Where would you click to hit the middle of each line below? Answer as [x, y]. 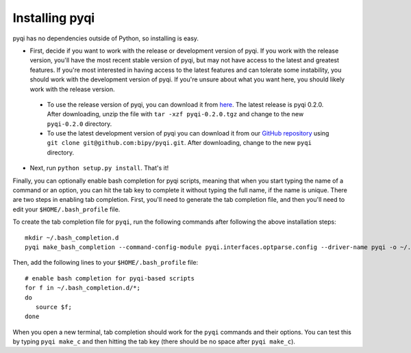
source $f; [53, 307]
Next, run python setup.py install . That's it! [99, 168]
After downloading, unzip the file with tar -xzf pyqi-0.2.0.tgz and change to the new [175, 114]
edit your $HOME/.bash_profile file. [66, 209]
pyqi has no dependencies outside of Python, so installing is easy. [105, 38]
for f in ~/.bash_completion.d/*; [83, 288]
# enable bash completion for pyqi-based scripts [110, 278]
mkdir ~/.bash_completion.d [72, 237]
